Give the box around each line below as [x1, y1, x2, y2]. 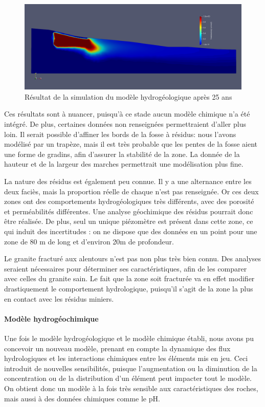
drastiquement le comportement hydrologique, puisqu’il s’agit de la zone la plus [4, 283, 253, 293]
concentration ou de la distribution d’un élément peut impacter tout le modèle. [4, 373, 252, 383]
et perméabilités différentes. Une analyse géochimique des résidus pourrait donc [4, 206, 253, 216]
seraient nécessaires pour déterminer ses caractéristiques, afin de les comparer [4, 263, 247, 274]
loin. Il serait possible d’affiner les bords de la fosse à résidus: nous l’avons [4, 128, 236, 139]
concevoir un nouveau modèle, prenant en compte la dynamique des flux [4, 343, 231, 353]
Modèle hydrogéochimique [4, 313, 99, 324]
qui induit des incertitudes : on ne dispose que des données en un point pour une [4, 226, 257, 236]
